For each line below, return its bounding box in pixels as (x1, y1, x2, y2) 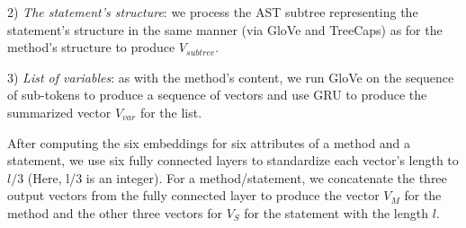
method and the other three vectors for (7, 203, 223, 222)
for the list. (139, 102, 202, 121)
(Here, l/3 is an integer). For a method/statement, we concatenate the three (27, 168, 447, 187)
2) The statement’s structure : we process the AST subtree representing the (7, 3, 418, 21)
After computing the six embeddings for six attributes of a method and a (7, 133, 411, 152)
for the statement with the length (244, 203, 428, 222)
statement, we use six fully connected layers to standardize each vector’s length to (7, 151, 459, 170)
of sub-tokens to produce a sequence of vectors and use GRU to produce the (7, 85, 427, 104)
